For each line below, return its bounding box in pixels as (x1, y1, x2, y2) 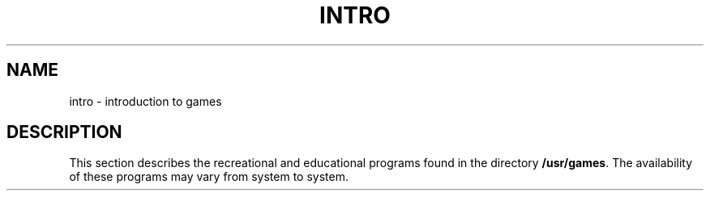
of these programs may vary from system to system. (69, 170, 349, 184)
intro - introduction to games (69, 94, 222, 108)
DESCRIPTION (6, 122, 122, 143)
